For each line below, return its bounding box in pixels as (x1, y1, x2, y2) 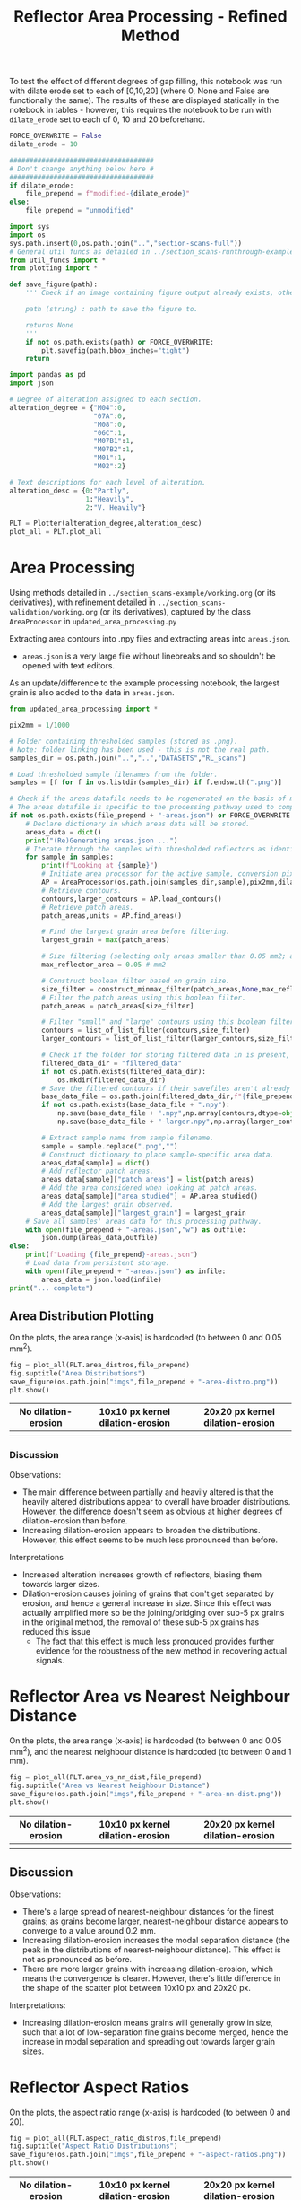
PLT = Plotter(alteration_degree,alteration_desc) (9, 519, 202, 528)
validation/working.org (9, 608, 99, 617)
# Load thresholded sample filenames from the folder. (9, 770, 219, 779)
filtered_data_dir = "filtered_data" (41, 1059, 182, 1068)
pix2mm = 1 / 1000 (9, 720, 70, 729)
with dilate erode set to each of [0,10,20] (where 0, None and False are (9, 85, 270, 96)
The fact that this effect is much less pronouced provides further (35, 1636, 275, 1646)
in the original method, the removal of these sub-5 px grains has (21, 1617, 260, 1628)
